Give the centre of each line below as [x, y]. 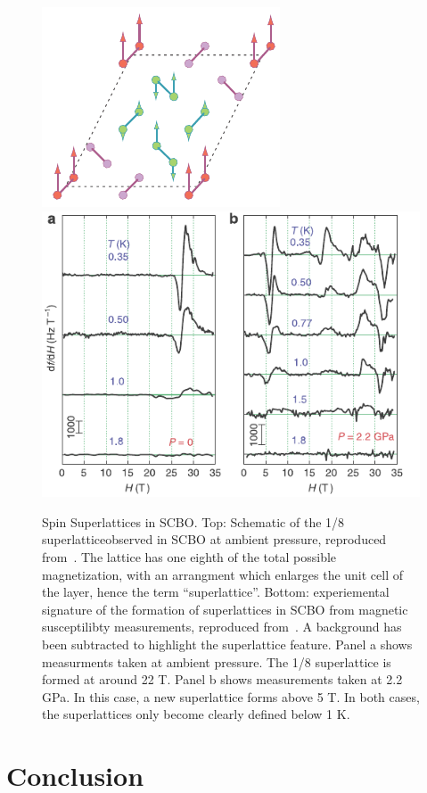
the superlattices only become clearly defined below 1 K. [196, 714]
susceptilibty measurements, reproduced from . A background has [222, 627]
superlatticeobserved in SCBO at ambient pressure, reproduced [214, 539]
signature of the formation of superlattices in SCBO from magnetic [225, 609]
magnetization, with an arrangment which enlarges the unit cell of [223, 574]
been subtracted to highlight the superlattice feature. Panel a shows [227, 644]
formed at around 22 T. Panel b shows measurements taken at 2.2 [222, 679]
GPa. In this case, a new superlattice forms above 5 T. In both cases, [231, 696]
